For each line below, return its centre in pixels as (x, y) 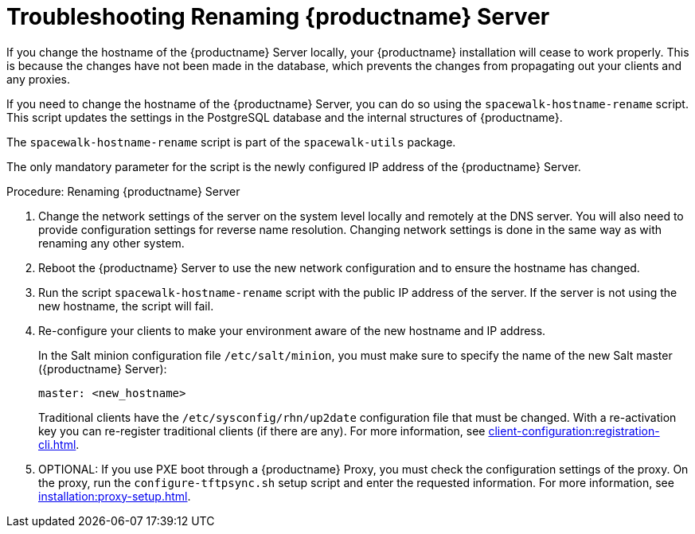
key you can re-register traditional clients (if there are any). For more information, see (262, 431)
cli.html (57, 444)
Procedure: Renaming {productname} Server (123, 191)
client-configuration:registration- (574, 431)
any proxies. (39, 79)
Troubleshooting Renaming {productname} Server (278, 17)
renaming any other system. (111, 243)
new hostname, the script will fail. (126, 306)
